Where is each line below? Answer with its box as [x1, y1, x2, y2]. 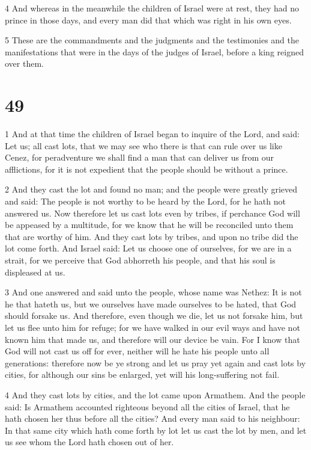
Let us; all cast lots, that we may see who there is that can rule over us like [5, 139, 282, 152]
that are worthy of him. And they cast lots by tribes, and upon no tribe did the [5, 230, 298, 242]
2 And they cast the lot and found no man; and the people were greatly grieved [5, 183, 298, 196]
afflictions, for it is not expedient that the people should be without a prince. [5, 162, 288, 175]
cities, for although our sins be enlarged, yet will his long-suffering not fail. [5, 368, 280, 381]
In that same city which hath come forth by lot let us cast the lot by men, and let [5, 424, 307, 436]
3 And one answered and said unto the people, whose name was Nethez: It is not [5, 286, 302, 298]
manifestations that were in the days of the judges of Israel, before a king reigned [5, 45, 304, 58]
